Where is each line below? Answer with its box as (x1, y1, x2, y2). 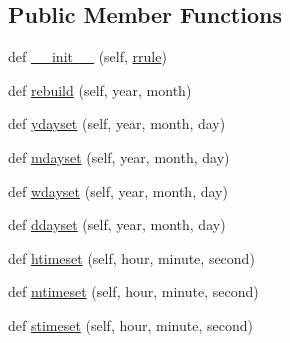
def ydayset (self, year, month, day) (8, 113, 226, 134)
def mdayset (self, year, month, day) (8, 146, 230, 167)
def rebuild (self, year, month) (8, 79, 192, 100)
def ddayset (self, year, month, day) (8, 214, 226, 235)
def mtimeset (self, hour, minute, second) (8, 281, 259, 302)
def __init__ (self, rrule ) (8, 46, 167, 67)
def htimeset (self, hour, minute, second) (8, 247, 255, 268)
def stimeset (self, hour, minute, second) (8, 314, 253, 335)
